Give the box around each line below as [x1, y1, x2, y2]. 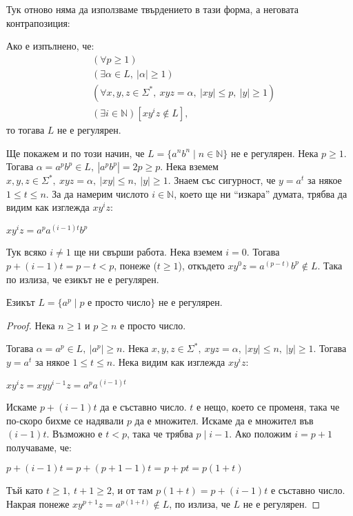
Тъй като [6, 483, 43, 497]
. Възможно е [46, 426, 103, 441]
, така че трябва [126, 426, 193, 441]
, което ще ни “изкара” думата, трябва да [174, 186, 347, 200]
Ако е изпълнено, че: [6, 39, 94, 53]
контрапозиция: [6, 15, 70, 30]
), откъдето [178, 258, 225, 272]
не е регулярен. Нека [230, 145, 319, 160]
